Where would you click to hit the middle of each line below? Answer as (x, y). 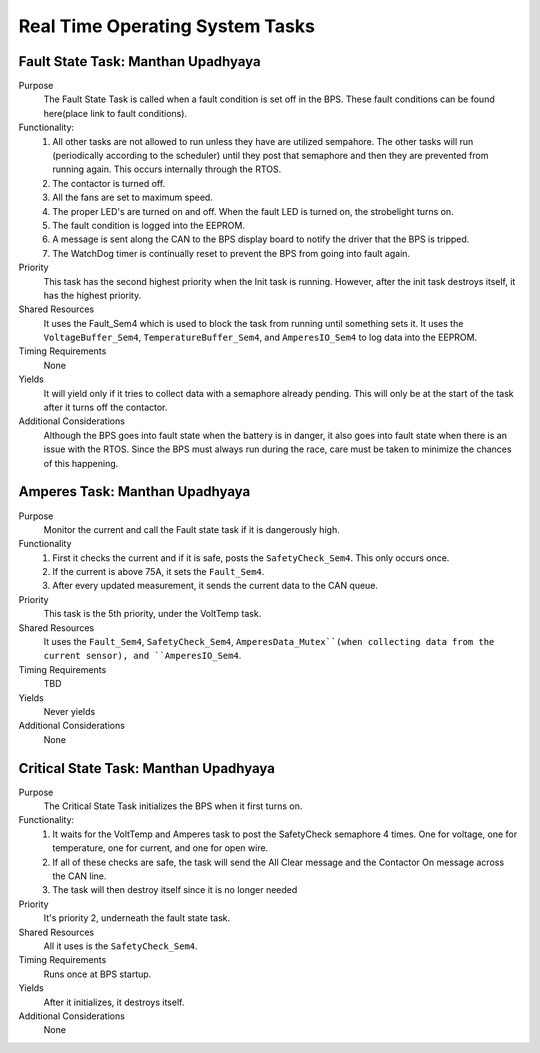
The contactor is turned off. (109, 183)
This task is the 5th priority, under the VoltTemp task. (152, 614)
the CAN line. (79, 876)
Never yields (69, 711)
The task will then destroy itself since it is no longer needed (175, 890)
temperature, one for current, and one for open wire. (160, 848)
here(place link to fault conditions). (115, 113)
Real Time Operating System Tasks (166, 26)
